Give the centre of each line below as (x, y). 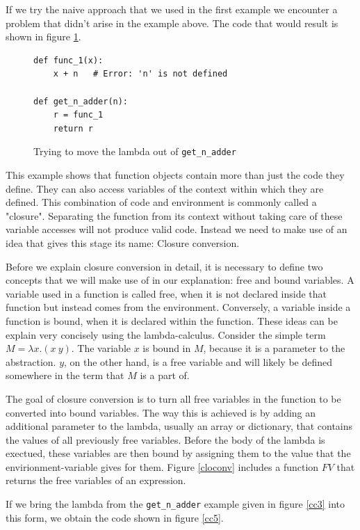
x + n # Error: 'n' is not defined (140, 74)
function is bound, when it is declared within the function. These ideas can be (172, 320)
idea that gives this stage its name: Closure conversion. (123, 242)
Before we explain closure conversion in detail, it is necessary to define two (164, 266)
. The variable (101, 348)
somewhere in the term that (65, 375)
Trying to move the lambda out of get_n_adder (135, 151)
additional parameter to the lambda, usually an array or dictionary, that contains (179, 426)
